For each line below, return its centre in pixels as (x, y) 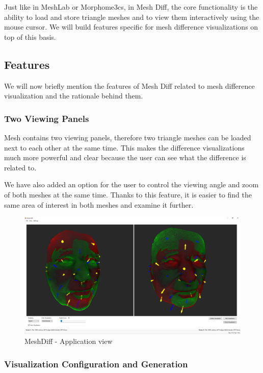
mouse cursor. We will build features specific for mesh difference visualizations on (131, 27)
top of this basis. (30, 36)
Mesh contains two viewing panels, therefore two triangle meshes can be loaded (128, 137)
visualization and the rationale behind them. (74, 96)
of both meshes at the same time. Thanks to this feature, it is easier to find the (128, 194)
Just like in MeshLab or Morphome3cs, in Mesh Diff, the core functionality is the (131, 7)
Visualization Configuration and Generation (96, 364)
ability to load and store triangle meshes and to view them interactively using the (132, 17)
